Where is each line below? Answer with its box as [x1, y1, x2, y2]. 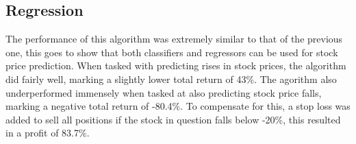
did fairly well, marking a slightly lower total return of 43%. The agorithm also [5, 71, 337, 86]
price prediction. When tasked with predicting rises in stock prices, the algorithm [5, 58, 346, 73]
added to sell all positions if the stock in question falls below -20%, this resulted [5, 112, 341, 126]
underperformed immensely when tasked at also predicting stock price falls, [5, 85, 322, 99]
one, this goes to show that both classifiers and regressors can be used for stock [5, 45, 338, 59]
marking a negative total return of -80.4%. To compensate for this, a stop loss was [5, 99, 351, 113]
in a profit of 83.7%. [5, 125, 90, 140]
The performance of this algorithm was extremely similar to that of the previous [5, 32, 343, 46]
